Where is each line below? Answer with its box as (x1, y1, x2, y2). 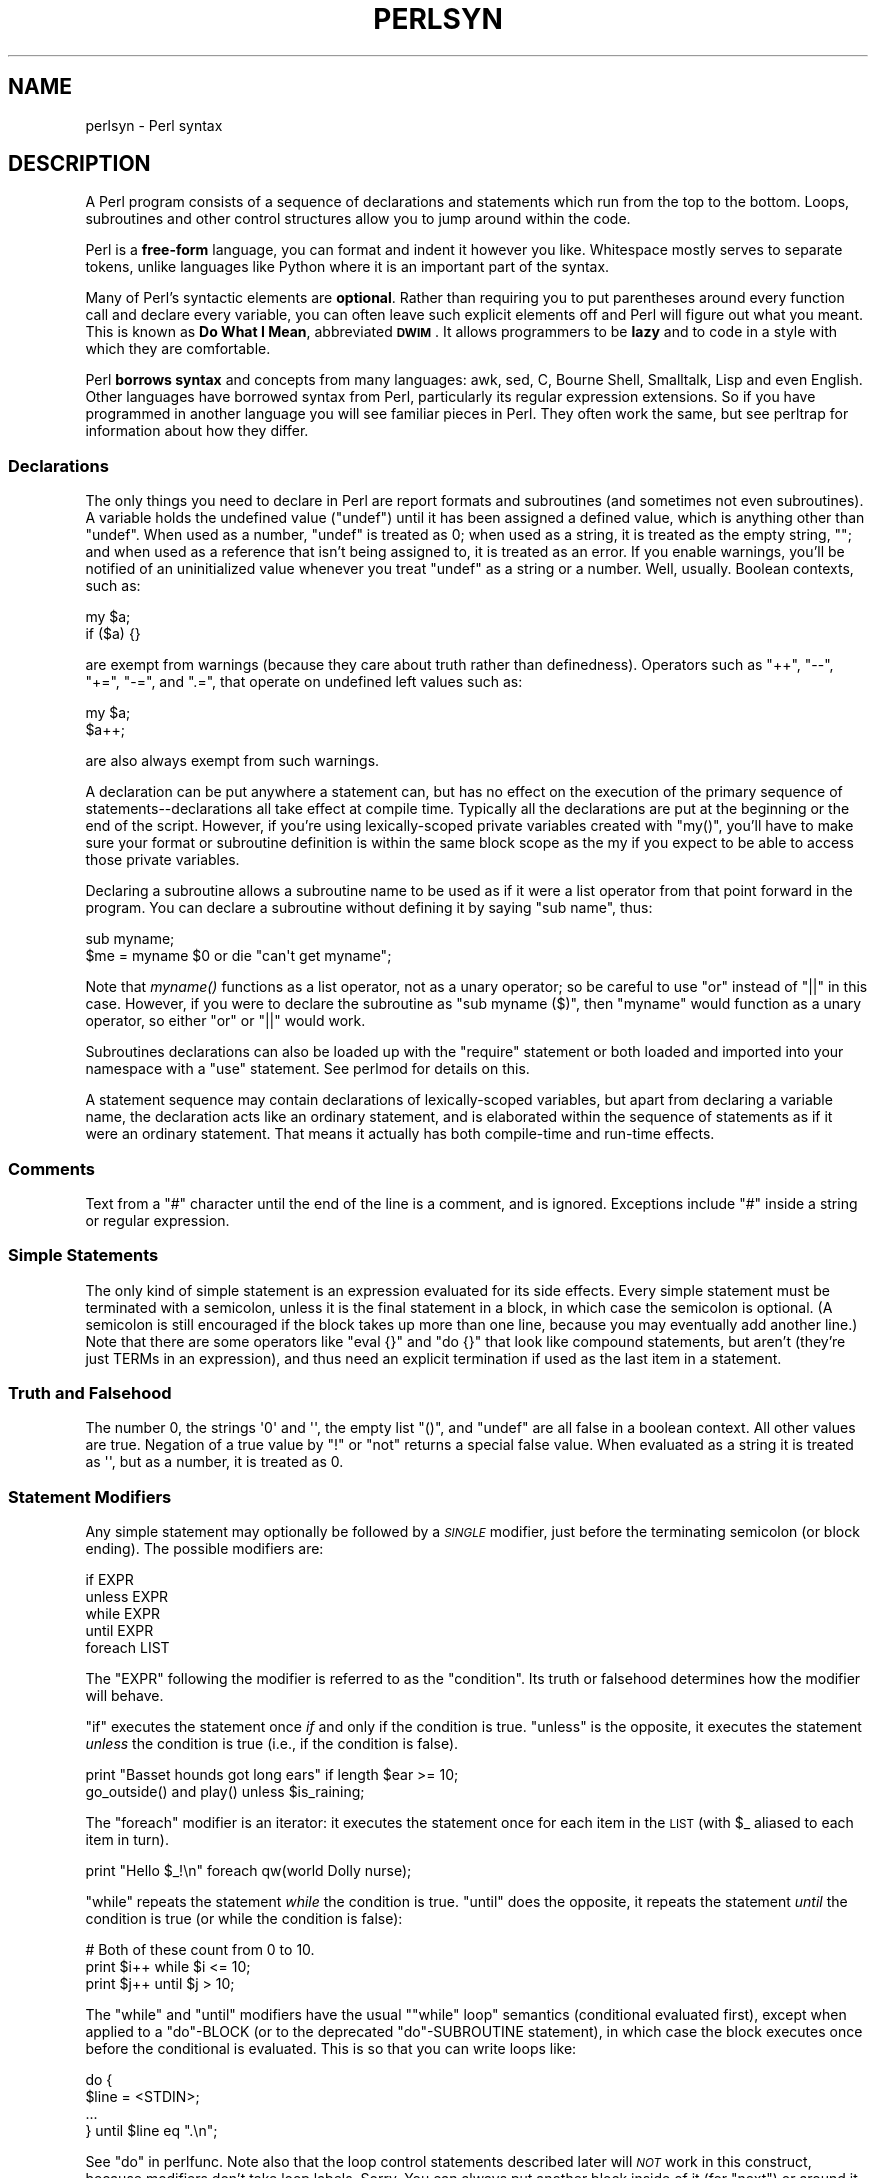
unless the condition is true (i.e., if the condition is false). (85, 1735, 459, 1753)
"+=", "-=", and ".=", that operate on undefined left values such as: (85, 673, 523, 691)
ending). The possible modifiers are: (85, 1540, 324, 1558)
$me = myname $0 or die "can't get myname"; (85, 947, 392, 965)
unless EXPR (85, 1588, 169, 1606)
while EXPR (85, 1605, 160, 1623)
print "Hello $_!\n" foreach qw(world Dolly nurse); (85, 1862, 412, 1880)
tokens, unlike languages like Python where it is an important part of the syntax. (85, 258, 610, 276)
